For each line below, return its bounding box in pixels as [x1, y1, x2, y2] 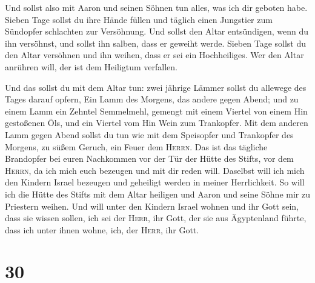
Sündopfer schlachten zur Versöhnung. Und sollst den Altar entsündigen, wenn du [5, 25, 309, 38]
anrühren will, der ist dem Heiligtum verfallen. [5, 60, 177, 73]
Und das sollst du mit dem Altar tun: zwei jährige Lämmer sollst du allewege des [5, 81, 307, 93]
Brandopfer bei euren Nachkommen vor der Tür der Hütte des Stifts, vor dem [5, 152, 294, 165]
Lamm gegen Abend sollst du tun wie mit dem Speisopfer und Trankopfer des [5, 128, 294, 141]
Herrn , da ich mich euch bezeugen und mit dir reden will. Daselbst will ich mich [5, 164, 305, 176]
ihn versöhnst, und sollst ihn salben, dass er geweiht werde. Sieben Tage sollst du [5, 36, 307, 49]
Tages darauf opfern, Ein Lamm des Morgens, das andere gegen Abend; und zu [5, 93, 299, 105]
